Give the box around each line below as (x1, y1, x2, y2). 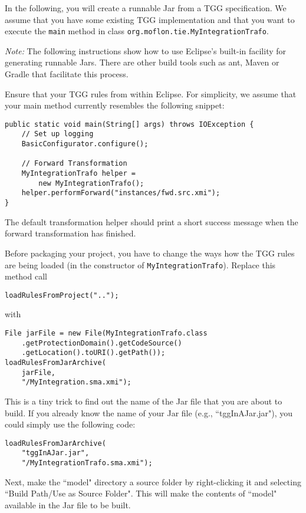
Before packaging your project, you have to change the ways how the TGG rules (5, 246, 295, 259)
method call (5, 270, 47, 282)
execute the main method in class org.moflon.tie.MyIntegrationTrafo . (5, 25, 269, 37)
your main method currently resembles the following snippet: (5, 99, 225, 111)
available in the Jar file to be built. (5, 498, 131, 511)
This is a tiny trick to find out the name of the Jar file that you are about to (5, 394, 282, 407)
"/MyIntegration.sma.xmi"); (21, 378, 131, 387)
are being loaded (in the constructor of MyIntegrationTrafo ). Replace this (5, 258, 276, 271)
